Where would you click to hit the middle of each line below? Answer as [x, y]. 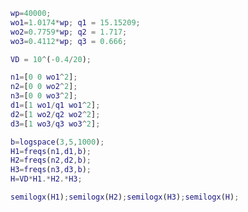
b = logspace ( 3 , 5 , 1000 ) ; [57, 142]
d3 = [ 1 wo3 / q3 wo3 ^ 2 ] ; [55, 124]
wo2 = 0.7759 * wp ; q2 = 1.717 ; [69, 32]
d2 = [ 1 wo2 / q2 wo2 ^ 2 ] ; [55, 114]
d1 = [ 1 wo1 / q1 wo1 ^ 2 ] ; [55, 105]
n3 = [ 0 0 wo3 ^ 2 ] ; [44, 96]
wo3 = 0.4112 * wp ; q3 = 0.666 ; [69, 41]
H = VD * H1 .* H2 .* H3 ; [46, 179]
